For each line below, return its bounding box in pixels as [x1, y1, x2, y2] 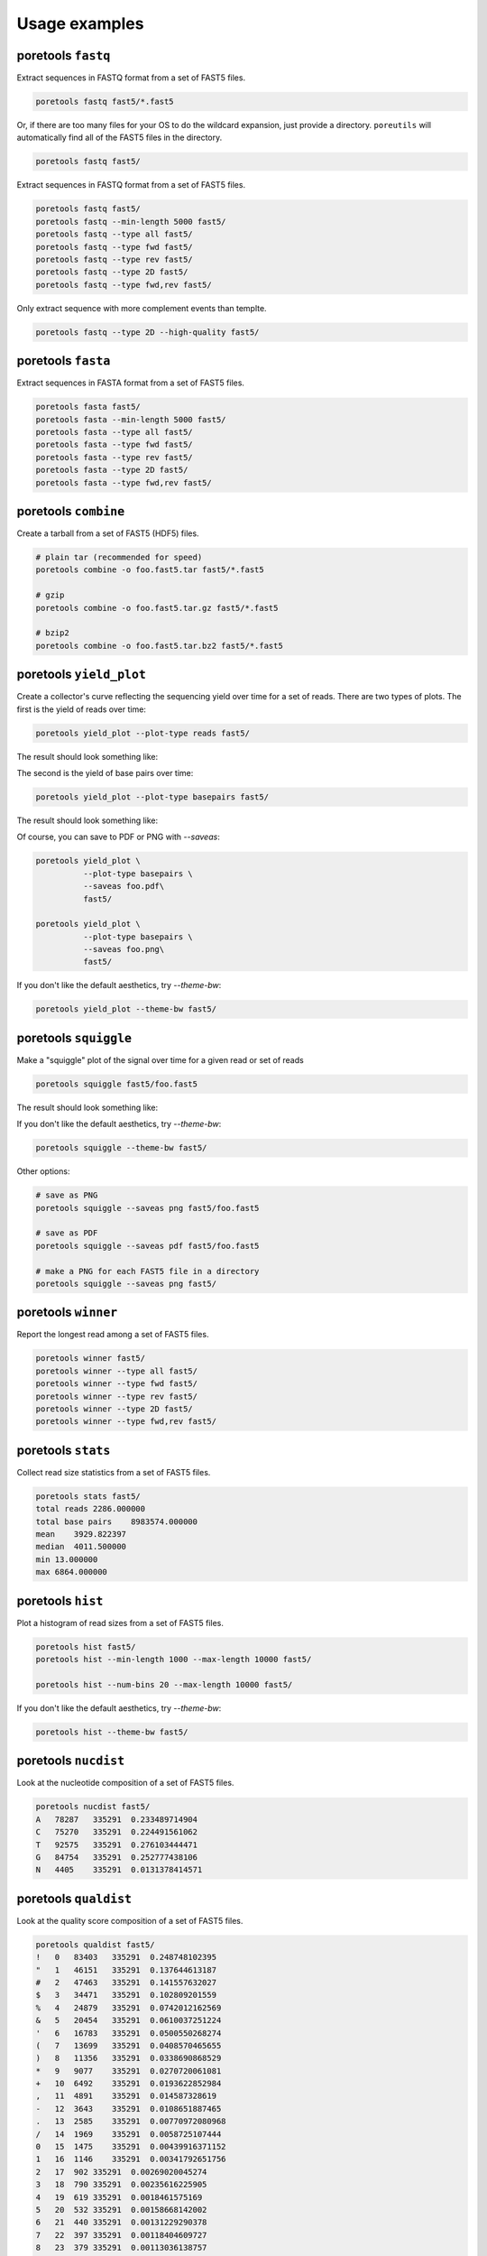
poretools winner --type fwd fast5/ [35, 1379, 198, 1389]
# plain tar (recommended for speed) [35, 552, 203, 562]
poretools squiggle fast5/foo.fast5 [35, 1078, 198, 1089]
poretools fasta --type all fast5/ [35, 427, 193, 437]
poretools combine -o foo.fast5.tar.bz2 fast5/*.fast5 [35, 641, 283, 651]
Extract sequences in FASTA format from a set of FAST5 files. [16, 377, 245, 388]
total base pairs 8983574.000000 [35, 1516, 198, 1527]
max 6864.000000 [35, 1567, 108, 1577]
